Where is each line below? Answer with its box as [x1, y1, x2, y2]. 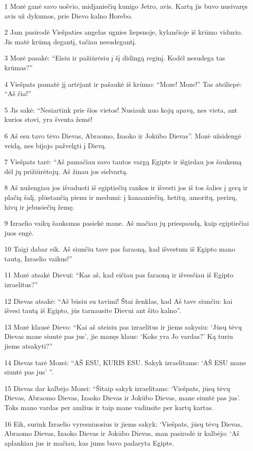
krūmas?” [4, 62, 33, 72]
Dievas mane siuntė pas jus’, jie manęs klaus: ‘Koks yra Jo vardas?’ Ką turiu [4, 331, 233, 341]
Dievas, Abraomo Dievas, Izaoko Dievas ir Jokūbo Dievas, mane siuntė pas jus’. [4, 392, 240, 403]
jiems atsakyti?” [4, 341, 53, 351]
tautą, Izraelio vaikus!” [4, 253, 72, 263]
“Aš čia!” [4, 88, 31, 98]
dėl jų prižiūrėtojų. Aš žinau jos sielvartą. [4, 166, 128, 176]
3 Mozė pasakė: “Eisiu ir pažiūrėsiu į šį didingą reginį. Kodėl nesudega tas [4, 53, 225, 63]
